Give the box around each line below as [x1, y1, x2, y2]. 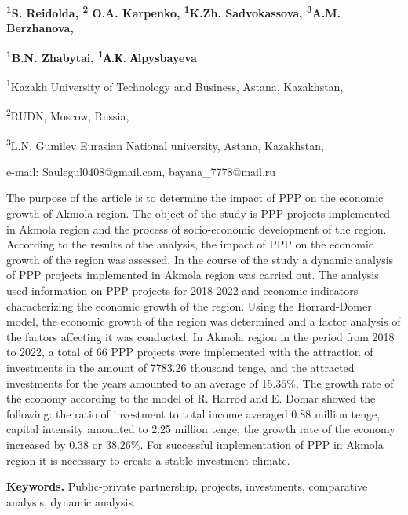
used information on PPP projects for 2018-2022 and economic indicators [6, 282, 359, 298]
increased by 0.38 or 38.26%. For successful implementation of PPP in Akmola [6, 436, 384, 452]
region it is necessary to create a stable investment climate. [6, 451, 290, 468]
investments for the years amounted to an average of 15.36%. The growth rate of [6, 374, 394, 391]
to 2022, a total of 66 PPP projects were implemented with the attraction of [6, 344, 373, 360]
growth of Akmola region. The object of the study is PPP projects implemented [6, 205, 390, 222]
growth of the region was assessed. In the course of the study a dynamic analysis [6, 251, 394, 267]
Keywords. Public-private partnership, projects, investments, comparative [6, 478, 368, 495]
